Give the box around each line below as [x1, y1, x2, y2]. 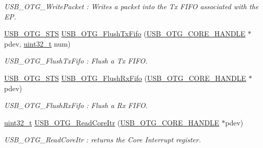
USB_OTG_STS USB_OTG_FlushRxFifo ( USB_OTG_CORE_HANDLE [4, 72, 246, 83]
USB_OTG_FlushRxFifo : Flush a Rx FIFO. [4, 100, 148, 111]
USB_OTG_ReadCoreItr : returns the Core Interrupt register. [4, 134, 201, 145]
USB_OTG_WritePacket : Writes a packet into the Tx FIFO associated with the [4, 1, 259, 11]
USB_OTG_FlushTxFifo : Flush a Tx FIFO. [4, 55, 148, 66]
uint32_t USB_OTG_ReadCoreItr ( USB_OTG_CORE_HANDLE [4, 117, 219, 128]
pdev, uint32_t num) [4, 38, 71, 49]
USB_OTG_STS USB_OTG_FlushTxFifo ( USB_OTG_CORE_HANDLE [4, 28, 246, 39]
